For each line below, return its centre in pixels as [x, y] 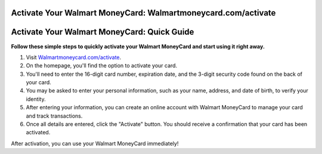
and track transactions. [54, 116]
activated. [38, 133]
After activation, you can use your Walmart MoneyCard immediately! [95, 143]
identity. [36, 99]
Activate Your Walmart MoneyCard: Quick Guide [103, 32]
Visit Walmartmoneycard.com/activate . [74, 57]
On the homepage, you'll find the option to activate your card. [102, 66]
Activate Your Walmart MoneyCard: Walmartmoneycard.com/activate [143, 13]
